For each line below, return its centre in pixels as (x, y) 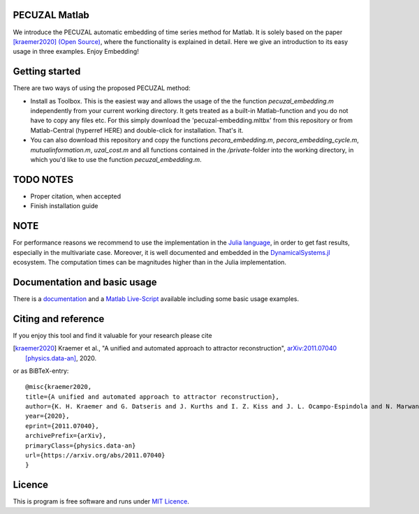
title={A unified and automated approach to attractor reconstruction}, (152, 397)
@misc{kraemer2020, (59, 387)
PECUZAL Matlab (51, 15)
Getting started (47, 72)
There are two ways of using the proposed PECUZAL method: (102, 88)
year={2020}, (47, 416)
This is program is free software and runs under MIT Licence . (101, 501)
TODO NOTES (43, 179)
